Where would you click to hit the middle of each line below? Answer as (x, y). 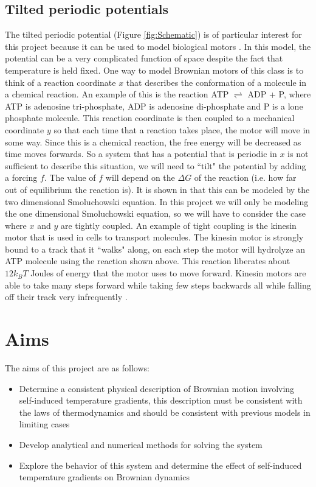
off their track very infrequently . (66, 297)
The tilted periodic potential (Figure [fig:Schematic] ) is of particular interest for (153, 34)
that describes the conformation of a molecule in (216, 82)
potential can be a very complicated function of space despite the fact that (144, 58)
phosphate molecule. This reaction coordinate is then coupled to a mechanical (150, 118)
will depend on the (140, 177)
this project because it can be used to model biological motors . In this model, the (158, 46)
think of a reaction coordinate (60, 82)
